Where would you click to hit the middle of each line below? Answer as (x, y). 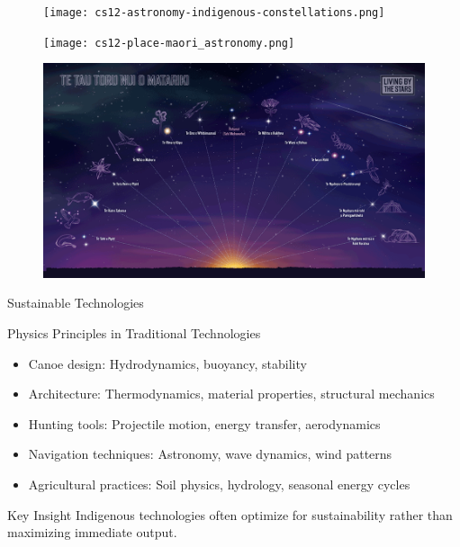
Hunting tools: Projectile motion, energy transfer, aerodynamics (204, 423)
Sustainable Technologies (76, 303)
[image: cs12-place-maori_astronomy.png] (169, 43)
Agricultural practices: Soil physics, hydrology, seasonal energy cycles (219, 484)
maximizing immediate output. (92, 532)
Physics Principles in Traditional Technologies (134, 333)
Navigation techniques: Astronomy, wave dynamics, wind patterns (210, 454)
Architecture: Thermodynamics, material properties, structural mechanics (231, 394)
